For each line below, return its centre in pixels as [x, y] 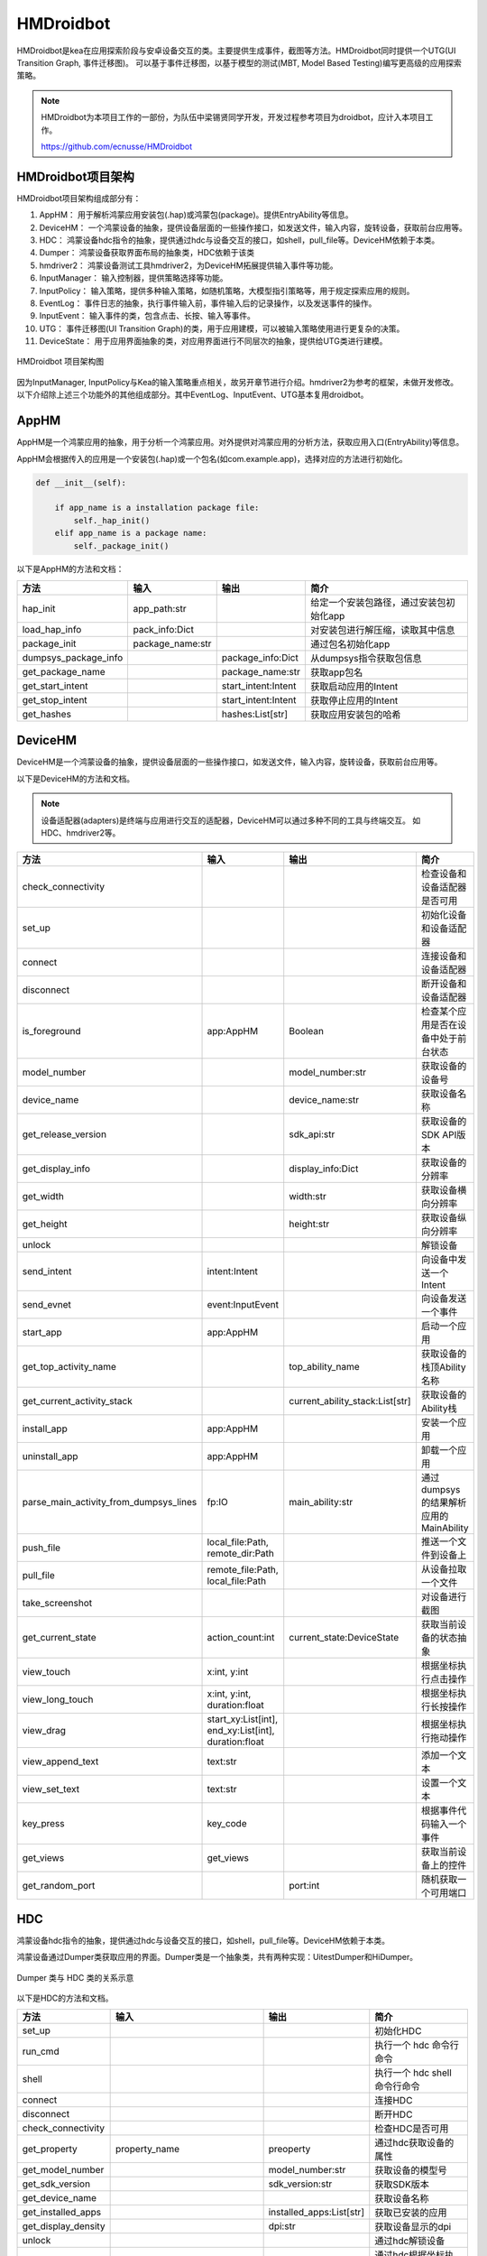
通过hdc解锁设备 [410, 2241]
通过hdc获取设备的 [414, 2143]
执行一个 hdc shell [413, 2073]
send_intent [47, 1271]
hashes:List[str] [255, 714]
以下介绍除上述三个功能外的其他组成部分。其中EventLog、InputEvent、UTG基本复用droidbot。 [193, 395]
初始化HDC [398, 2031]
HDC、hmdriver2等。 [81, 832]
